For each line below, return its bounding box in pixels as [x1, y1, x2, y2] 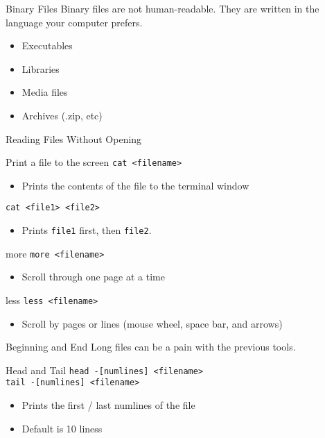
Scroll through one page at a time [21, 269, 165, 284]
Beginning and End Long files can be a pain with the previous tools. [6, 339, 296, 354]
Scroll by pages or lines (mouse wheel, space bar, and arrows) [21, 316, 283, 330]
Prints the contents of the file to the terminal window [21, 178, 249, 192]
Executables [21, 38, 73, 53]
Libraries [21, 61, 60, 76]
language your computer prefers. [6, 15, 143, 29]
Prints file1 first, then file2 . [21, 223, 152, 237]
